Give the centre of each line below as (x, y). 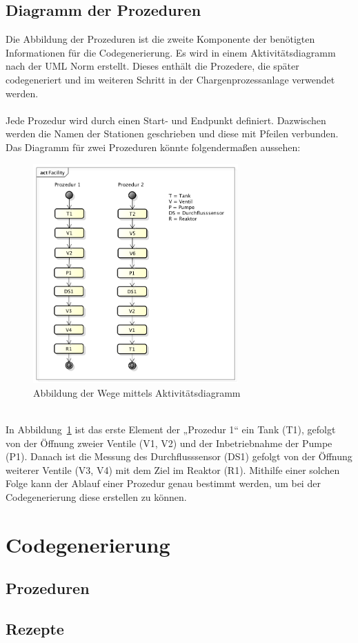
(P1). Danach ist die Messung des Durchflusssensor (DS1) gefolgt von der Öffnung (179, 456)
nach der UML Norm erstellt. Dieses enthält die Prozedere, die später (152, 66)
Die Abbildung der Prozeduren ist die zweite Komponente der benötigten (160, 39)
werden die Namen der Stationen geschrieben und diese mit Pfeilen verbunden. (172, 133)
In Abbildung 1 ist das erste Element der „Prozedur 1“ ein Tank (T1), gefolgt (171, 429)
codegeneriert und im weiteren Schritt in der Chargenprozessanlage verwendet (170, 79)
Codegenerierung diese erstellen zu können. (96, 496)
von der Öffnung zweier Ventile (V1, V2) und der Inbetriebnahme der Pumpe (169, 443)
